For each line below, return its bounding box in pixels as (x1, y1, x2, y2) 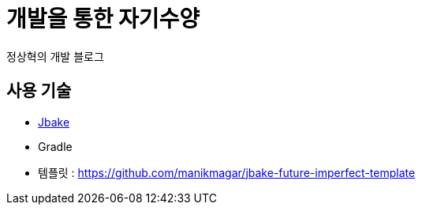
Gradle (38, 139, 73, 153)
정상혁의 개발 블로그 (6, 49, 104, 63)
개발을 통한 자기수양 (6, 6, 200, 32)
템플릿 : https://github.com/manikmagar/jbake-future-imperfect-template (38, 165, 416, 179)
